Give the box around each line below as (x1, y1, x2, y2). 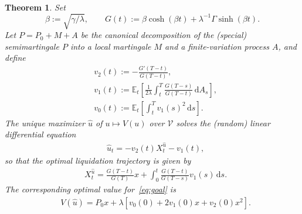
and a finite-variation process (165, 40, 269, 52)
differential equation (5, 128, 76, 140)
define (5, 51, 26, 64)
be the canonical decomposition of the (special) (80, 29, 247, 41)
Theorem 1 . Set (5, 1, 66, 13)
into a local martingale (70, 40, 151, 52)
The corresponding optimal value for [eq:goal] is (5, 183, 176, 195)
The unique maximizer (5, 116, 85, 129)
